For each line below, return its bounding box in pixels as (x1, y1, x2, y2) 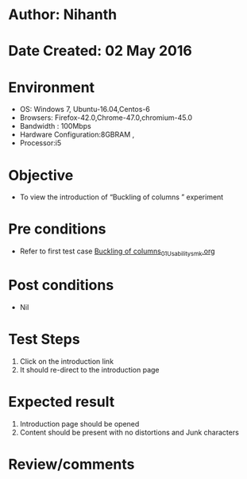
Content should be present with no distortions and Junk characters (19, 427, 240, 437)
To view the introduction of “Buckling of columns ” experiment (19, 192, 224, 202)
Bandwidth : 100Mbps (19, 122, 91, 131)
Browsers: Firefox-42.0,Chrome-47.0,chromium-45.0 (19, 113, 193, 122)
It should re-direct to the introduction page (19, 365, 160, 374)
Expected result (8, 393, 115, 411)
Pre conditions (8, 220, 106, 238)
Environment (8, 78, 95, 96)
